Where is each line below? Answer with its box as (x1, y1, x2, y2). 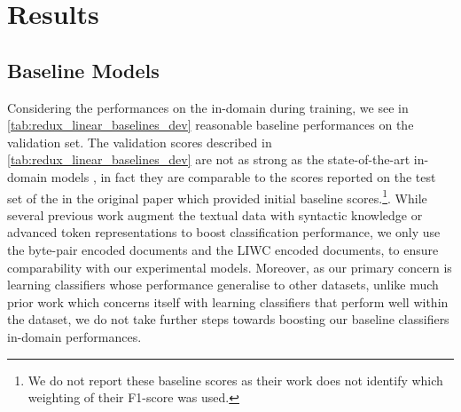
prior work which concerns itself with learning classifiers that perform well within (7, 292, 449, 311)
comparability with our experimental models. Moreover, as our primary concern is (7, 257, 452, 276)
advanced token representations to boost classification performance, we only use (7, 223, 441, 242)
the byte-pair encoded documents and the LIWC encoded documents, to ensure (7, 240, 439, 258)
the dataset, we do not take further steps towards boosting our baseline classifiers (7, 310, 449, 329)
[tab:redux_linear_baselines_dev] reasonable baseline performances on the (7, 115, 414, 134)
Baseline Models (7, 56, 160, 83)
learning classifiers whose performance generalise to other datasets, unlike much (7, 275, 439, 294)
